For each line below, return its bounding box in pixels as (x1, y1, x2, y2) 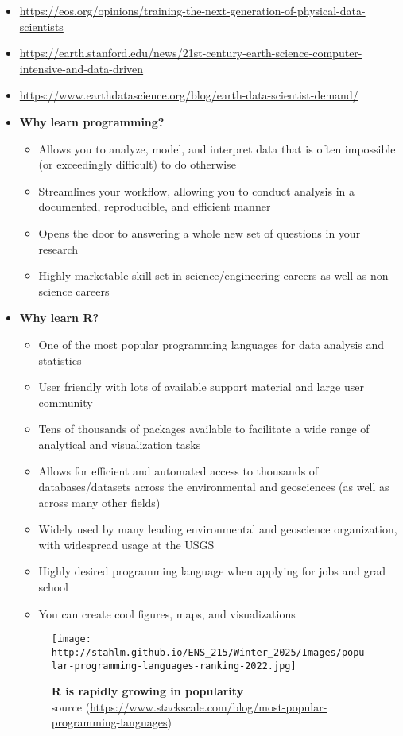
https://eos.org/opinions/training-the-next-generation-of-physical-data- (19, 2, 366, 18)
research (38, 240, 79, 257)
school (38, 579, 69, 595)
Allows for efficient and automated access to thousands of (38, 463, 319, 479)
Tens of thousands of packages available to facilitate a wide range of (38, 420, 370, 437)
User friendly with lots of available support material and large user (38, 378, 364, 395)
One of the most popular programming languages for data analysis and (38, 335, 385, 352)
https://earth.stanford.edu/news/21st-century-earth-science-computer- (19, 45, 362, 61)
